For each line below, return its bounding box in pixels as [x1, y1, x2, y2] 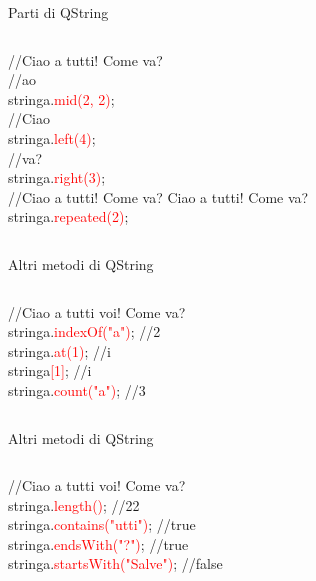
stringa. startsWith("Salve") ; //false [8, 553, 223, 574]
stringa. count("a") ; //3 [8, 379, 146, 400]
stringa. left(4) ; [8, 127, 96, 148]
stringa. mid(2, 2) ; [8, 88, 115, 109]
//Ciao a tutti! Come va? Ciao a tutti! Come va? [8, 186, 309, 207]
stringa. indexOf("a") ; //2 [8, 321, 161, 342]
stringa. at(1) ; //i [8, 340, 111, 361]
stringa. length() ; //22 [8, 494, 140, 515]
